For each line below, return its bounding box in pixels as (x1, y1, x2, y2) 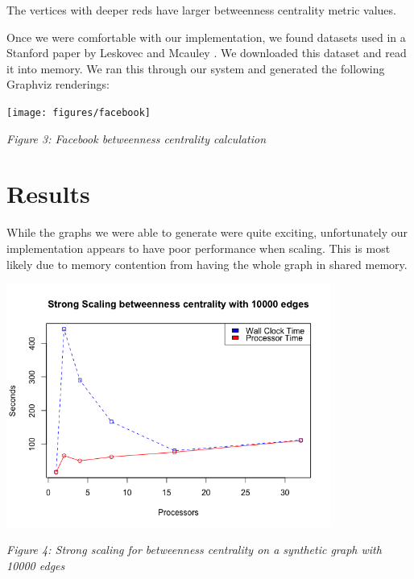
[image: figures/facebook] (6, 106, 151, 118)
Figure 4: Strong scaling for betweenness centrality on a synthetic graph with (6, 541, 382, 558)
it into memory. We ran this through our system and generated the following (6, 60, 385, 77)
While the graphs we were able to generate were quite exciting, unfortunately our (6, 224, 408, 241)
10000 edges (6, 556, 65, 573)
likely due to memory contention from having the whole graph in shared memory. (6, 255, 408, 272)
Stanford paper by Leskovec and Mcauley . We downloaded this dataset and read (6, 44, 407, 61)
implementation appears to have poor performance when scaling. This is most (6, 239, 391, 256)
